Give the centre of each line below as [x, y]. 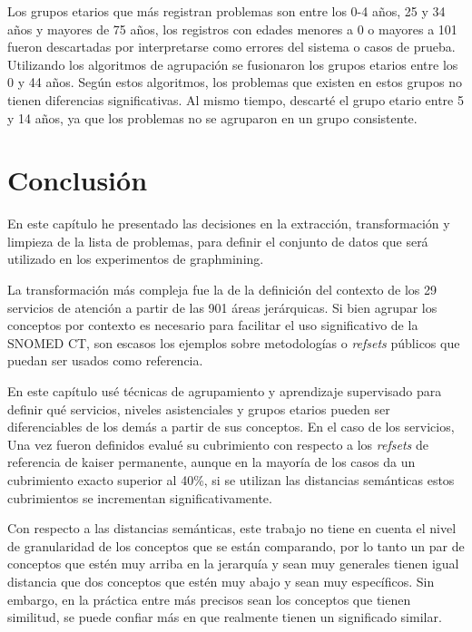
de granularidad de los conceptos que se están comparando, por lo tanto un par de [236, 545]
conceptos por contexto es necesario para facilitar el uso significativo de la [213, 325]
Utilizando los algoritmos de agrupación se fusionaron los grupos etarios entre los [233, 64]
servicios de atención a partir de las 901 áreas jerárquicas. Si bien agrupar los [222, 307]
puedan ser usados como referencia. [105, 360]
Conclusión [78, 180]
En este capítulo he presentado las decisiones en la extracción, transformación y [229, 224]
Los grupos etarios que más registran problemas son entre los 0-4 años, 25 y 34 [226, 11]
